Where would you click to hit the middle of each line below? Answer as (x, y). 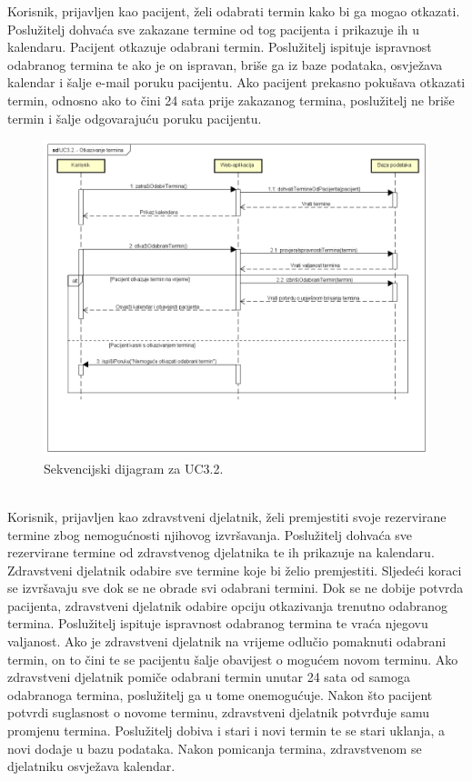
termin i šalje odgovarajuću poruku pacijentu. (135, 118)
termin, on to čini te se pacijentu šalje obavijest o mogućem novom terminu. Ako (233, 659)
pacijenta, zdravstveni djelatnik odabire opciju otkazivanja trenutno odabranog (228, 605)
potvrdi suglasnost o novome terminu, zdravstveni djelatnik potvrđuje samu (219, 712)
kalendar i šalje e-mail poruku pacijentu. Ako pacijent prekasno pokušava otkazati (236, 82)
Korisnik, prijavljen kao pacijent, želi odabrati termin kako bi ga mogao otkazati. (234, 11)
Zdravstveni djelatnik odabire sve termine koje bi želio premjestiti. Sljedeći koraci (235, 570)
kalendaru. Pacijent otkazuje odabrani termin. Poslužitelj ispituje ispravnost (220, 47)
